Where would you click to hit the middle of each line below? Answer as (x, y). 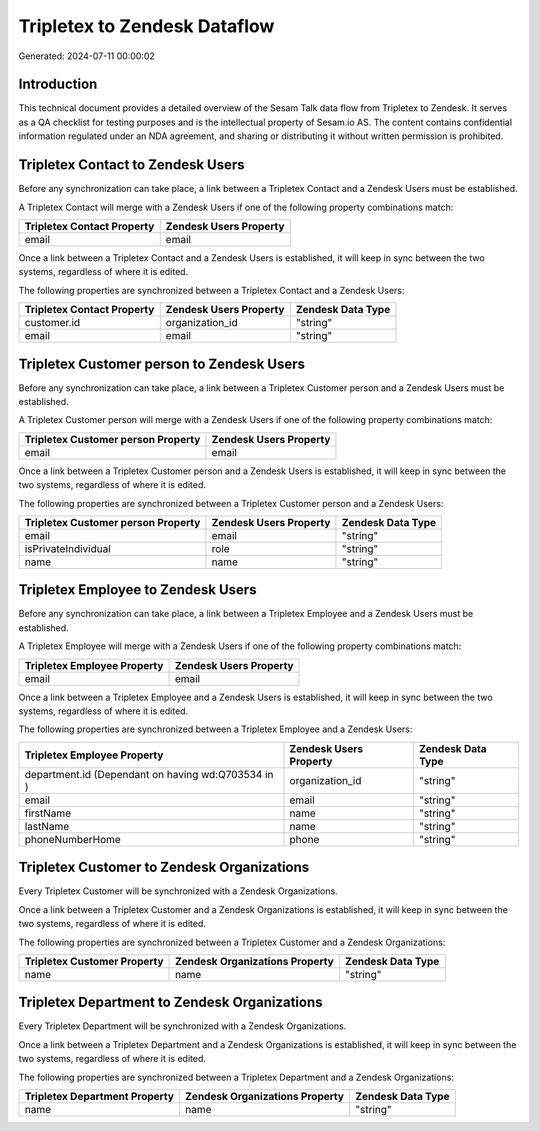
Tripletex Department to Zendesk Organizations (170, 1002)
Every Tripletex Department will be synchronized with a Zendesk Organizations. (182, 1026)
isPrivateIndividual (68, 548)
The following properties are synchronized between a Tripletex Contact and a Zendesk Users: (211, 290)
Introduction (58, 84)
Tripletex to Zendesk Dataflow (146, 26)
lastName (47, 826)
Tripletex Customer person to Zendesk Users (161, 363)
